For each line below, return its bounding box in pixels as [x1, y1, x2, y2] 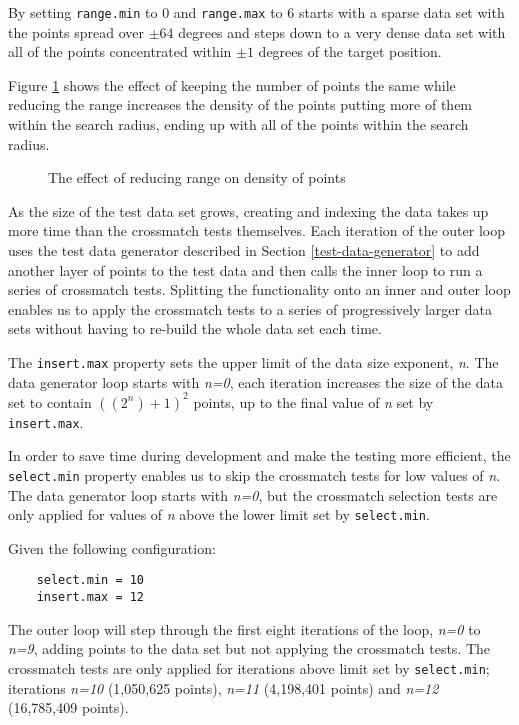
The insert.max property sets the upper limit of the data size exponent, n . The [8, 351, 499, 372]
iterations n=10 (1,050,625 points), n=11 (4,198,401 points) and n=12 [8, 677, 439, 698]
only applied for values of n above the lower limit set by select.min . [8, 504, 430, 525]
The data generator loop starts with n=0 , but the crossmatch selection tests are [8, 484, 498, 505]
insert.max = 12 [36, 590, 145, 605]
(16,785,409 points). [8, 697, 129, 718]
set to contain [8, 391, 92, 412]
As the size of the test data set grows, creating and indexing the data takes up [8, 200, 489, 221]
